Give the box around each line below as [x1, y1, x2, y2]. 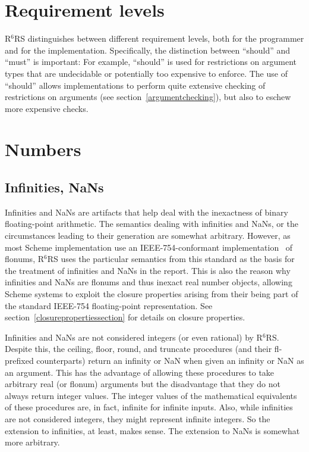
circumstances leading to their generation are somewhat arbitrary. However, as [5, 229, 291, 242]
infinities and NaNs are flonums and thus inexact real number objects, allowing [5, 276, 292, 288]
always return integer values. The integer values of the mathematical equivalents [5, 389, 297, 401]
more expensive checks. [5, 102, 89, 114]
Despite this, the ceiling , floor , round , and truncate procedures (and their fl [5, 342, 279, 355]
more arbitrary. [5, 436, 60, 448]
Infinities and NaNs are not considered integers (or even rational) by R [5, 331, 263, 343]
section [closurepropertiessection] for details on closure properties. [5, 311, 245, 323]
